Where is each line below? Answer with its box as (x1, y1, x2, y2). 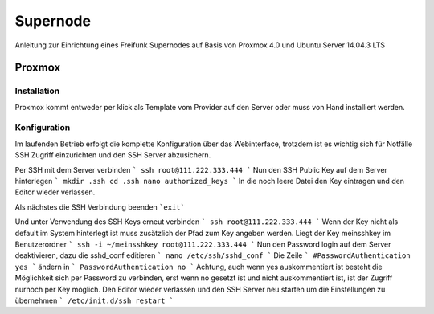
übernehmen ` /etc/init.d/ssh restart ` (14, 296, 174, 305)
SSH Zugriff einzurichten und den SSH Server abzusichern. (14, 150, 211, 160)
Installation (14, 85, 60, 96)
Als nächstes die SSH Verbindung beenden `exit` (14, 202, 185, 212)
